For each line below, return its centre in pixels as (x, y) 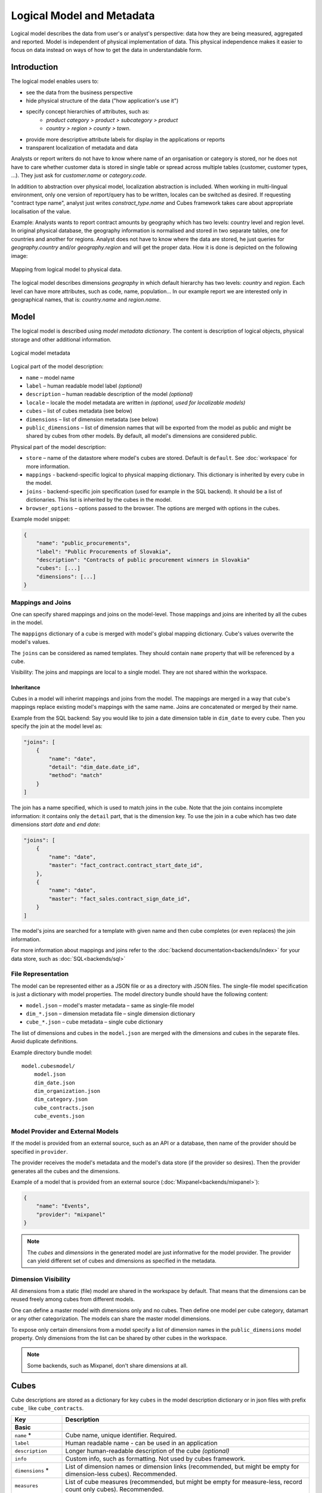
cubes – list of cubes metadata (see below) (79, 411)
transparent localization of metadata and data (82, 148)
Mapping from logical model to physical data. (66, 269)
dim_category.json (61, 1099)
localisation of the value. (41, 211)
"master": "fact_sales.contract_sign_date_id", (120, 898)
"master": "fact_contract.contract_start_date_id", (126, 865)
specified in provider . (39, 1151)
